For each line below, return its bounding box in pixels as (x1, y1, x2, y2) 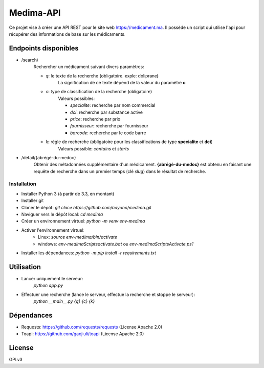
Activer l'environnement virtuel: (21, 227, 85, 233)
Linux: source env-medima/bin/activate (38, 234, 117, 240)
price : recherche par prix (70, 116, 121, 122)
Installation (9, 180, 37, 187)
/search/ (21, 57, 39, 63)
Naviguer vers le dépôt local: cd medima (21, 211, 103, 218)
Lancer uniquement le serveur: (21, 275, 83, 281)
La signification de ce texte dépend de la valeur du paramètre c (58, 80, 186, 86)
